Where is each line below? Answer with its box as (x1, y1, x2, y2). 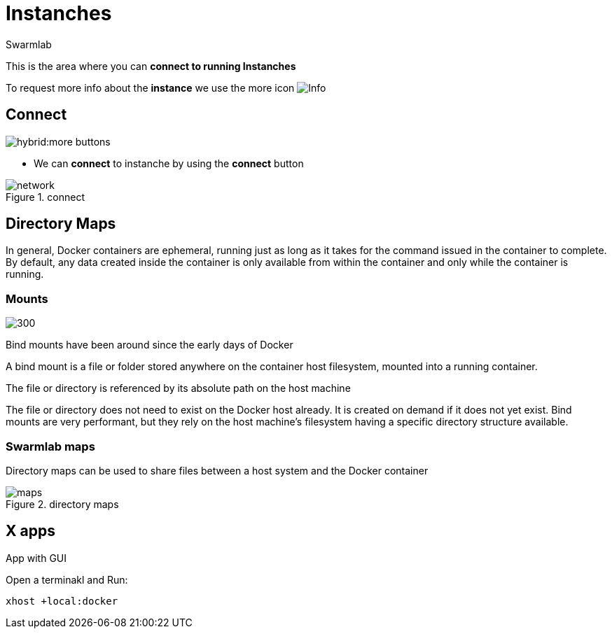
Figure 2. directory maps (6, 498, 119, 510)
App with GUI (6, 551, 67, 564)
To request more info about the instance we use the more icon (6, 81, 295, 94)
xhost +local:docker (6, 595, 118, 607)
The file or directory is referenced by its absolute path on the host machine (6, 382, 351, 395)
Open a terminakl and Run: (6, 573, 128, 586)
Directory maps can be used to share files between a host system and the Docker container (6, 464, 429, 477)
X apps (6, 522, 55, 540)
